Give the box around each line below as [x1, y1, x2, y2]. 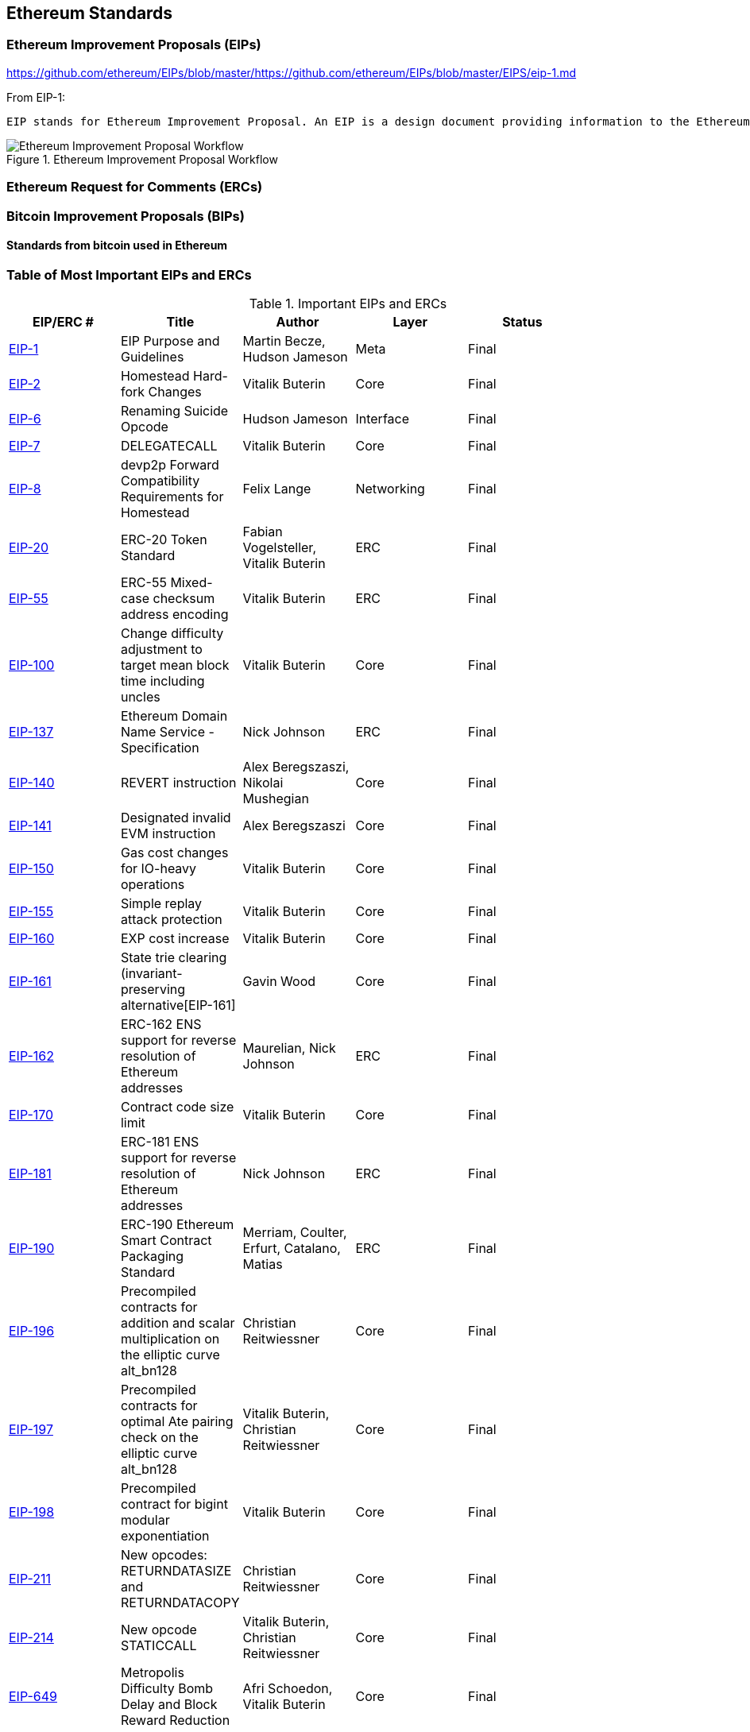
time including [120, 673, 205, 690]
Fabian [242, 524, 283, 540]
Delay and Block [120, 1696, 218, 1713]
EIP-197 [9, 1421, 53, 1438]
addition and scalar [120, 1315, 235, 1332]
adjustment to [120, 641, 203, 658]
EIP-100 [9, 657, 55, 674]
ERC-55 [120, 574, 167, 591]
